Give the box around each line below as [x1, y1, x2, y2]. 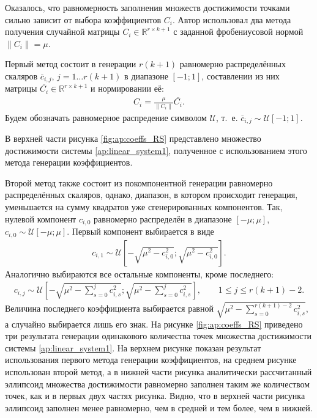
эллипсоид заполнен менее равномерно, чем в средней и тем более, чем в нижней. [5, 401, 313, 414]
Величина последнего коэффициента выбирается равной [5, 302, 214, 315]
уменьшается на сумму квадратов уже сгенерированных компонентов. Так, [5, 200, 283, 213]
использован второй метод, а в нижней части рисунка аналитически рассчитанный [5, 365, 312, 378]
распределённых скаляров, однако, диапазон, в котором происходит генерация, [5, 188, 298, 201]
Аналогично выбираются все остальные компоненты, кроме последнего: [5, 267, 274, 280]
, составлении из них [201, 69, 280, 82]
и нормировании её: [91, 82, 164, 95]
